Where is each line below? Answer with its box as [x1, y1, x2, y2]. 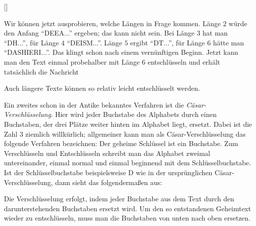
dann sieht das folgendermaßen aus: [55, 177, 162, 187]
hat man [202, 28, 228, 38]
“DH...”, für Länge [4, 37, 59, 47]
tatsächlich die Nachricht [4, 66, 79, 76]
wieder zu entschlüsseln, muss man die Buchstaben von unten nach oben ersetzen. [4, 213, 251, 223]
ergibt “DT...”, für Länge [130, 37, 205, 47]
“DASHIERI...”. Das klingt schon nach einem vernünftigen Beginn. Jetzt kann [4, 47, 238, 57]
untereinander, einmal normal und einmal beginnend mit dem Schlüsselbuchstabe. [4, 157, 251, 168]
